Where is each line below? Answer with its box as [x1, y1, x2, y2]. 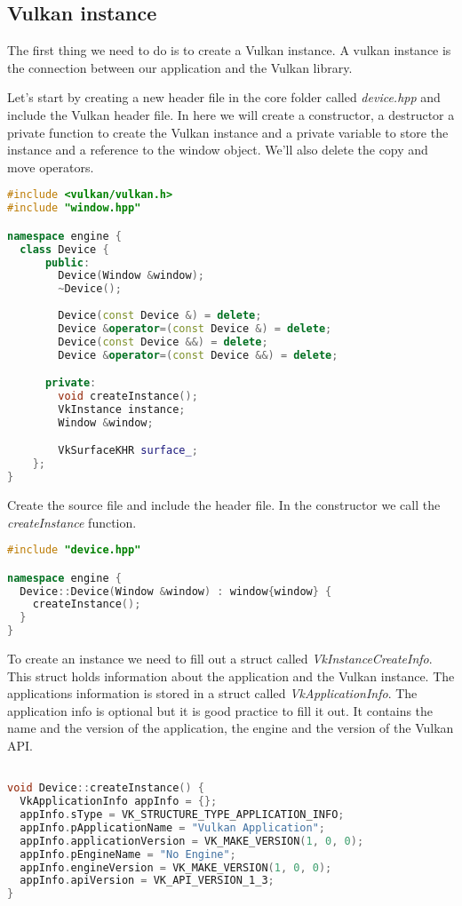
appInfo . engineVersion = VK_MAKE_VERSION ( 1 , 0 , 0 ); [20, 861, 332, 874]
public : [44, 256, 91, 269]
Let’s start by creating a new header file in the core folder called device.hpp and [7, 88, 441, 107]
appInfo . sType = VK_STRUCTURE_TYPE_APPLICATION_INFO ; [20, 808, 345, 822]
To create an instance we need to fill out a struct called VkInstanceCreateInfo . [7, 649, 433, 668]
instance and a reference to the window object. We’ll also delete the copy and [7, 140, 428, 159]
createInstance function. [7, 513, 137, 531]
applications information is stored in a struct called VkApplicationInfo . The [7, 684, 418, 703]
